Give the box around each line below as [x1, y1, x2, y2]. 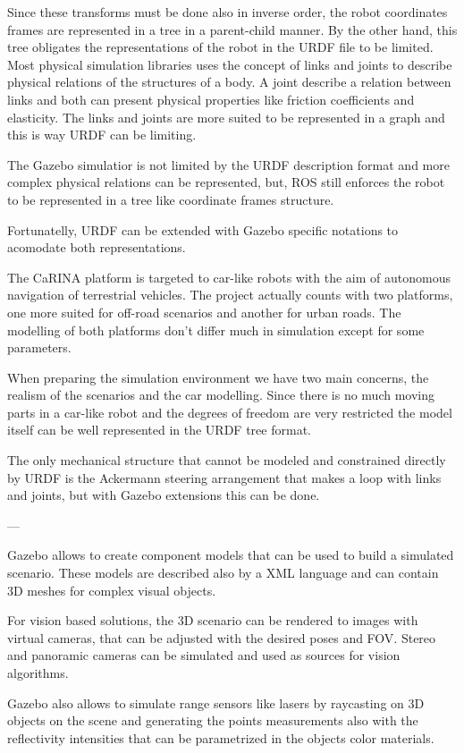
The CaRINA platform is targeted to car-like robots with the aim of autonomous [7, 267, 451, 286]
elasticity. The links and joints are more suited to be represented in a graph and [7, 107, 445, 126]
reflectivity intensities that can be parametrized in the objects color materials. [7, 728, 434, 747]
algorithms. [7, 664, 69, 681]
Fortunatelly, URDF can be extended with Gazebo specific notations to [7, 220, 399, 239]
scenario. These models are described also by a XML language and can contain [7, 563, 439, 582]
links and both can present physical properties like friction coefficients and [7, 89, 415, 108]
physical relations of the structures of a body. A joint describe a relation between [7, 72, 451, 91]
